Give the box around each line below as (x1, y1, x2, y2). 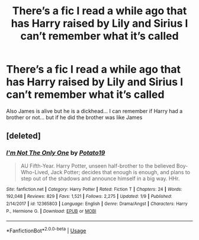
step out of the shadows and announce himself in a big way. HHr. (20, 175, 180, 182)
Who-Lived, (20, 168, 50, 175)
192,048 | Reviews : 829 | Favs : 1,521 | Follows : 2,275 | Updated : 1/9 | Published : (6, 194, 173, 200)
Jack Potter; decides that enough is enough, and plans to (50, 168, 191, 175)
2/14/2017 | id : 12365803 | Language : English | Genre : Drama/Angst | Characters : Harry (6, 200, 188, 207)
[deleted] (6, 131, 41, 141)
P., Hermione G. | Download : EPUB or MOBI (6, 208, 97, 214)
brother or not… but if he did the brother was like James (6, 114, 143, 121)
